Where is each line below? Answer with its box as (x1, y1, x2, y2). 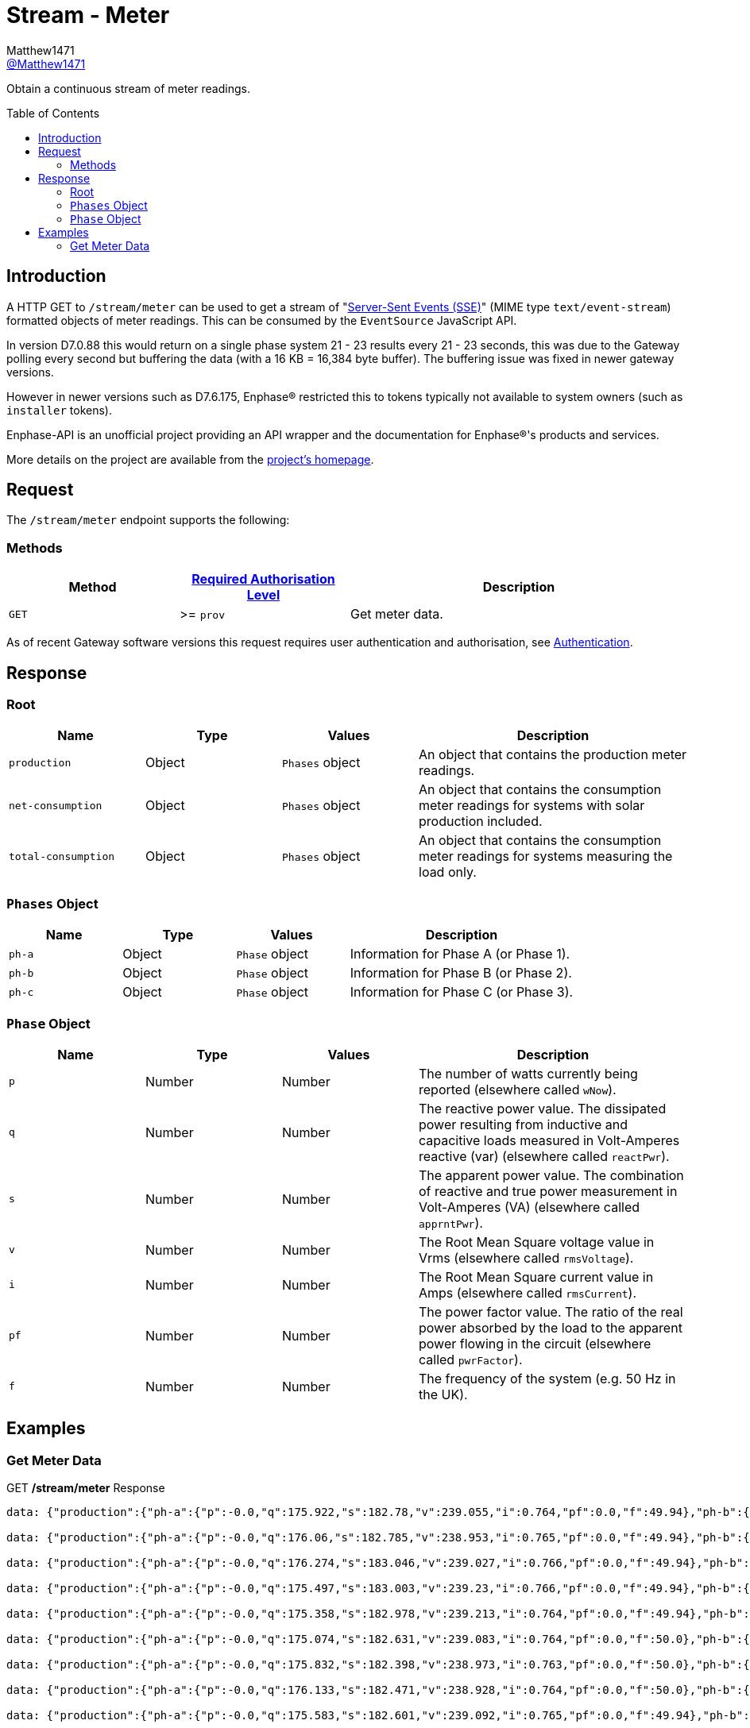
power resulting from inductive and (419, 1116, 628, 1132)
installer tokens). (6, 403, 112, 417)
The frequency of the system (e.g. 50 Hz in (419, 1370, 676, 1387)
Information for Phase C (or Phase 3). (350, 984, 574, 1001)
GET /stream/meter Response (6, 1481, 165, 1495)
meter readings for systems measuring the (419, 848, 673, 865)
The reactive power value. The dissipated (419, 1100, 667, 1117)
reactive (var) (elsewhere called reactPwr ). (419, 1147, 670, 1164)
